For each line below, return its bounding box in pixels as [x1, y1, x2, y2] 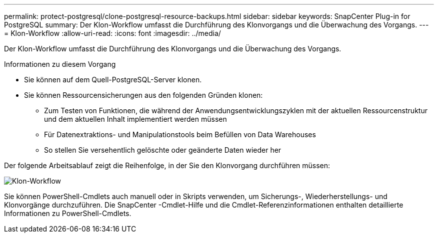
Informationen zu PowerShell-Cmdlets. [4, 209, 131, 218]
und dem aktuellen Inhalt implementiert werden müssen [44, 115, 227, 123]
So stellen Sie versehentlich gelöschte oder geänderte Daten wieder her [44, 146, 281, 154]
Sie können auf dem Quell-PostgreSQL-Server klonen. [24, 75, 202, 84]
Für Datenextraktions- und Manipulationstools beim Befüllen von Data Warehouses [44, 130, 316, 139]
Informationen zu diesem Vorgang [4, 60, 116, 68]
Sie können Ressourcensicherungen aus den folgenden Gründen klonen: [24, 91, 263, 99]
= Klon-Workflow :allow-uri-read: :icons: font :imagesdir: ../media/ [4, 29, 221, 37]
